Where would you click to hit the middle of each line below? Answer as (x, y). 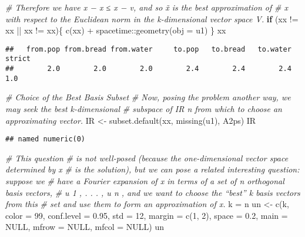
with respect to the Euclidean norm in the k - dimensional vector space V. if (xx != (152, 18)
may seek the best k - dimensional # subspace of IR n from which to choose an (144, 109)
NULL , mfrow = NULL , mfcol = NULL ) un (85, 227)
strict (18, 59)
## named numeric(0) (46, 139)
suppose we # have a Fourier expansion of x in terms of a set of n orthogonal (145, 181)
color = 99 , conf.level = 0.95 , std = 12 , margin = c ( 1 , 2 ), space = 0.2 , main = (147, 215)
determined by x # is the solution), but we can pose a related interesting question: (152, 169)
